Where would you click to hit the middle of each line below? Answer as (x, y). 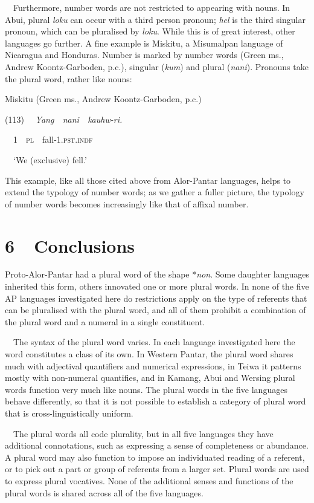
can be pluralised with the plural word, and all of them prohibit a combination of (155, 310)
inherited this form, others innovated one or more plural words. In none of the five (157, 286)
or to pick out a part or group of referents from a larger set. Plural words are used (157, 469)
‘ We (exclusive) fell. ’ (50, 159)
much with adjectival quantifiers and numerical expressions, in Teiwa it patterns (153, 365)
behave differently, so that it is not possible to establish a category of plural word (155, 401)
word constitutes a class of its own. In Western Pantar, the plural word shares (149, 354)
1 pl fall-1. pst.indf (53, 139)
